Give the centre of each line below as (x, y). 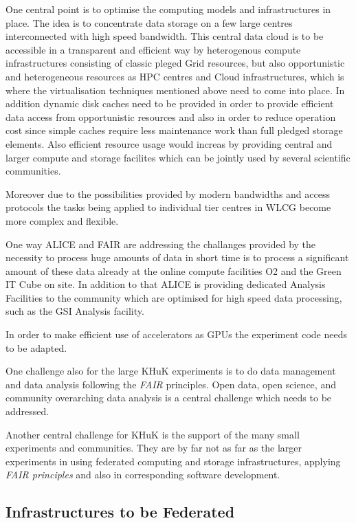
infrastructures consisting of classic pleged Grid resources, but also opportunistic (175, 63)
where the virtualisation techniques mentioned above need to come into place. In (175, 90)
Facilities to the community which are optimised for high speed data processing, (174, 297)
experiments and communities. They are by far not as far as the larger (154, 448)
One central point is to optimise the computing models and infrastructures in (168, 9)
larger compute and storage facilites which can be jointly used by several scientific (178, 157)
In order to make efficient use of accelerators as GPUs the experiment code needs (176, 334)
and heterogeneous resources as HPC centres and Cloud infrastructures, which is (175, 76)
